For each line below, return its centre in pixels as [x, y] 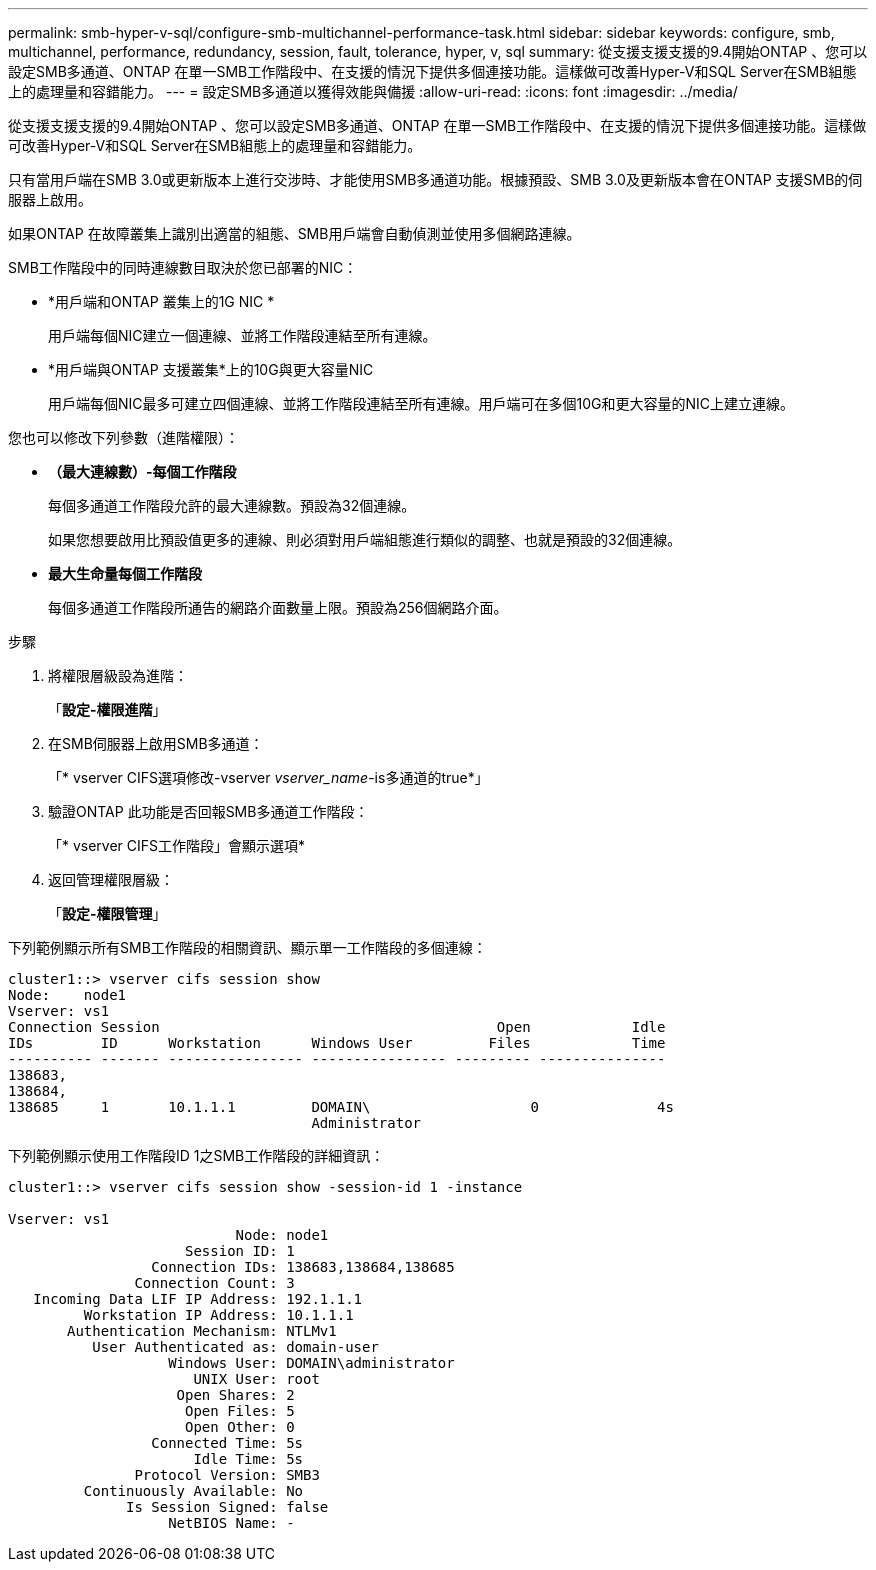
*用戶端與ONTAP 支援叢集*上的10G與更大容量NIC [211, 369]
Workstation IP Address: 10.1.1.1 [218, 1315]
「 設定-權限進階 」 [107, 709]
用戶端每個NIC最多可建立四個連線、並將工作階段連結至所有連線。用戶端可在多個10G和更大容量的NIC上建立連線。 [421, 403]
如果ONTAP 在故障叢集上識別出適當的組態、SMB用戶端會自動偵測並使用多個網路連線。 [294, 233]
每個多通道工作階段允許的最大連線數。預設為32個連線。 [232, 505]
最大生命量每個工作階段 [125, 573]
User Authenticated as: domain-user [235, 1347]
